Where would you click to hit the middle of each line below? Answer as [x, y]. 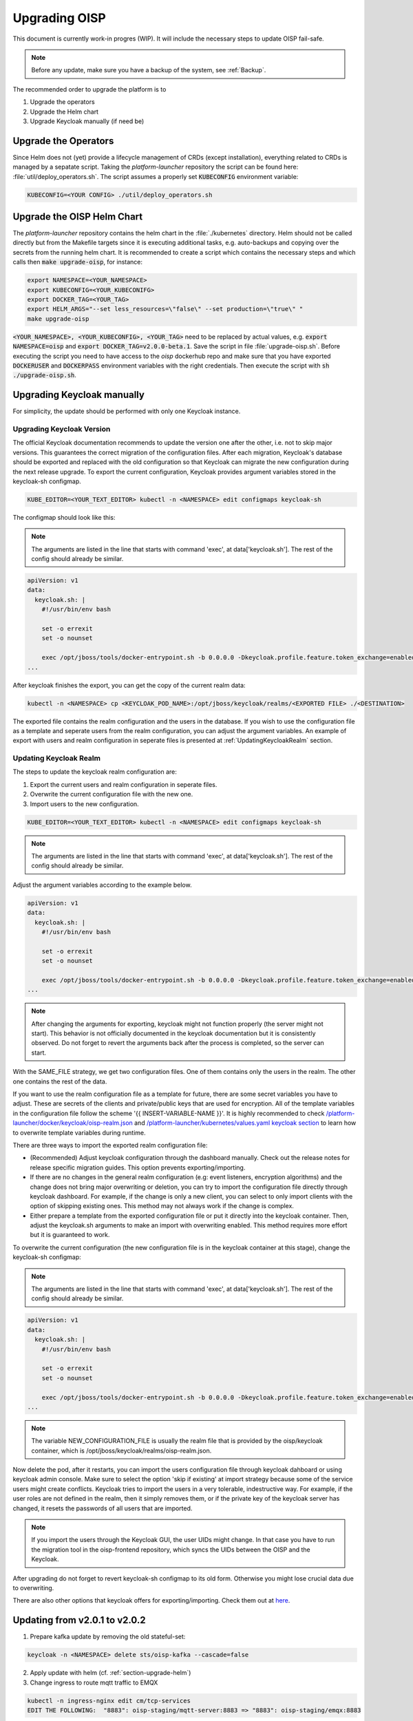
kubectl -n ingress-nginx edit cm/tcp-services [109, 1701]
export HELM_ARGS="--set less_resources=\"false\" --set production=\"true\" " [165, 309]
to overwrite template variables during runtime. [79, 1132]
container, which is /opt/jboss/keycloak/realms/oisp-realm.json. [121, 1450]
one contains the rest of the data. [60, 1081]
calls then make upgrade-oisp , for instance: [78, 262]
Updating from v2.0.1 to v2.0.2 [79, 1620]
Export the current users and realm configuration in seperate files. [124, 784]
